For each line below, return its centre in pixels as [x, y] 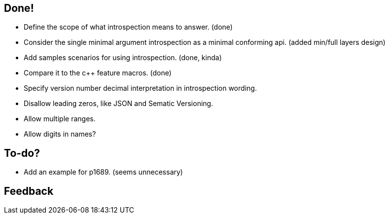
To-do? [22, 153]
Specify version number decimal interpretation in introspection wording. [140, 88]
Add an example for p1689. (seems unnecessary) [103, 172]
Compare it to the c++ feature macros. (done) [98, 73]
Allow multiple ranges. [60, 119]
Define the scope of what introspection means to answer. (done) [128, 27]
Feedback [29, 191]
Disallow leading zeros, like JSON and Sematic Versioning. [119, 104]
